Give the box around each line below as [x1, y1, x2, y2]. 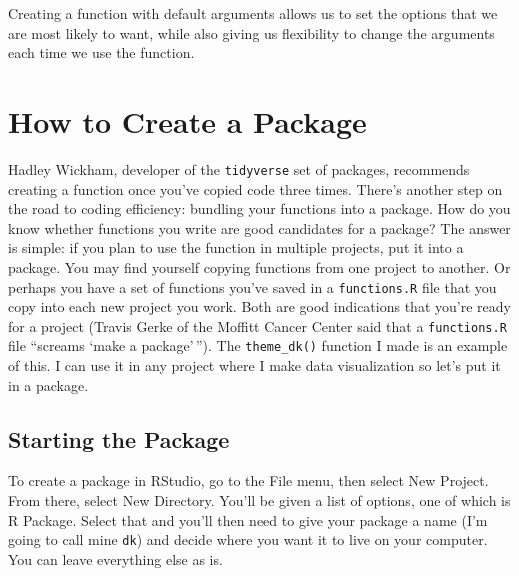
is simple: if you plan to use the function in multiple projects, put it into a [8, 237, 464, 258]
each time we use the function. [8, 42, 195, 63]
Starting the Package [8, 423, 230, 454]
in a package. [8, 374, 89, 395]
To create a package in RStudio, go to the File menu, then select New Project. [8, 470, 489, 491]
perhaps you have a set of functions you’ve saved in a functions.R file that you [8, 276, 497, 297]
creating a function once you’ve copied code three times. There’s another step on [8, 178, 503, 199]
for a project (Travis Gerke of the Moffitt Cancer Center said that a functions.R [8, 315, 507, 336]
